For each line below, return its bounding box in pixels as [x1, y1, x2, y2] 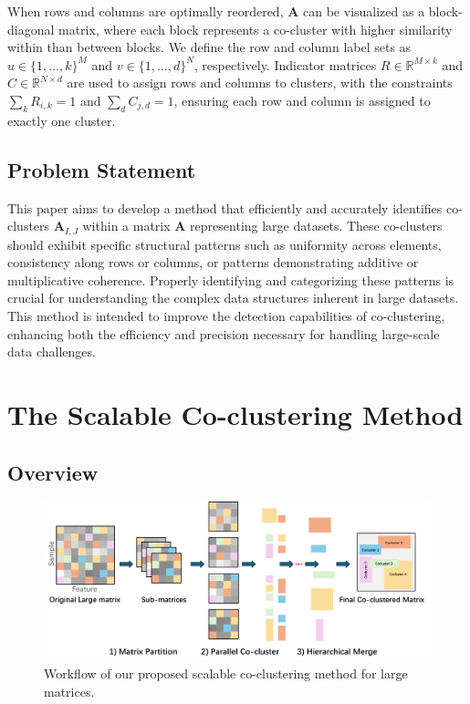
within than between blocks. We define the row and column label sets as [7, 37, 412, 57]
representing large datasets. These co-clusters [190, 216, 443, 235]
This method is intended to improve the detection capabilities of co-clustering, [7, 305, 445, 325]
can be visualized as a [303, 2, 425, 20]
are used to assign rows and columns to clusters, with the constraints [67, 73, 453, 92]
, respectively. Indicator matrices [193, 55, 377, 74]
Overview [7, 458, 99, 486]
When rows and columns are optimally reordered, [7, 2, 284, 20]
